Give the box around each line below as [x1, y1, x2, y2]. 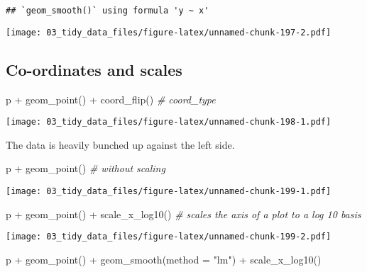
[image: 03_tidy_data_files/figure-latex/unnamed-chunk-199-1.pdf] [6, 186, 332, 196]
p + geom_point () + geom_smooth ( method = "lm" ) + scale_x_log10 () [6, 251, 322, 266]
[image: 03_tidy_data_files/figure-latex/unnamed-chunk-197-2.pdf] [6, 27, 332, 38]
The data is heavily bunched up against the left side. [6, 137, 235, 152]
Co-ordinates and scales [6, 58, 182, 80]
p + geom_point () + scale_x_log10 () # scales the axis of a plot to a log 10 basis [6, 206, 361, 221]
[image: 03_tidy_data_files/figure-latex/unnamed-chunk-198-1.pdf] [6, 117, 332, 127]
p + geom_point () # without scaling [6, 161, 165, 176]
